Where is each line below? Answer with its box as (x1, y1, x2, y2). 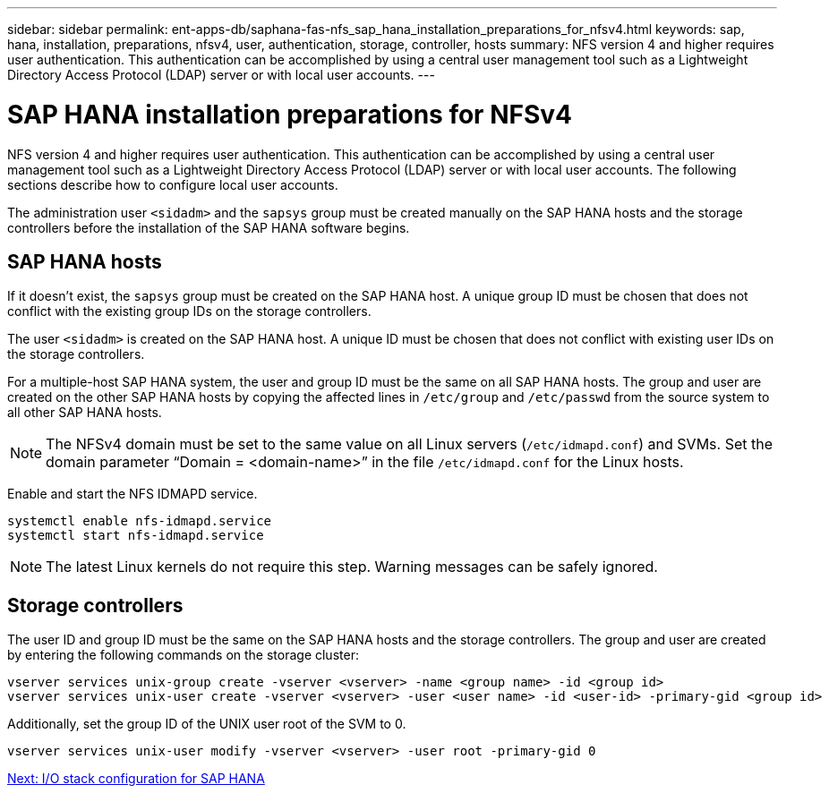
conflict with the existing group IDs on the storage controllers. (7, 303, 372, 320)
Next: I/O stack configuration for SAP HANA (7, 771, 265, 787)
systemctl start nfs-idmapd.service (7, 528, 264, 543)
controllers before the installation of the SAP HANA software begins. (7, 219, 410, 235)
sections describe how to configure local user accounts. (7, 176, 338, 192)
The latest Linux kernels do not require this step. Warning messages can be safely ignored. (46, 558, 658, 576)
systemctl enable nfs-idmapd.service (7, 514, 272, 529)
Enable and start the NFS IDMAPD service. (7, 486, 258, 502)
